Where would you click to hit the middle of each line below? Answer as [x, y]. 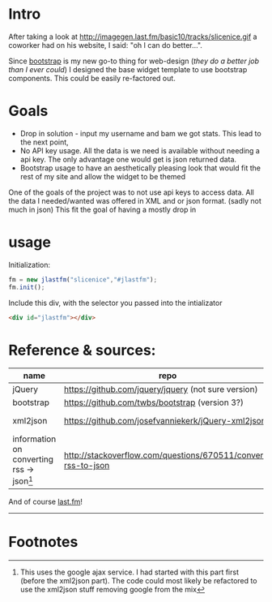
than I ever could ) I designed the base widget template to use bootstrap [128, 69]
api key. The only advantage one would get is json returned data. [128, 159]
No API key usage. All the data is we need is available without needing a [140, 150]
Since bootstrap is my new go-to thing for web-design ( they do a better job [134, 61]
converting [33, 459]
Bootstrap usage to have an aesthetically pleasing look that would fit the [140, 168]
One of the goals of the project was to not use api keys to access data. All [132, 192]
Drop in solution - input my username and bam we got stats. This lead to [140, 133]
